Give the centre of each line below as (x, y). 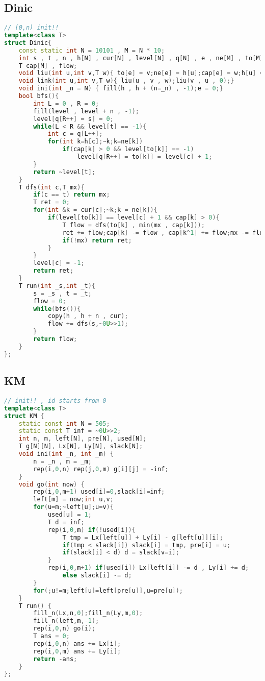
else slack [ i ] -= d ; (97, 576)
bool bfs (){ (39, 96)
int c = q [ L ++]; (75, 134)
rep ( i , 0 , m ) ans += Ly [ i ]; (77, 651)
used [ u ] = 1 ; (70, 515)
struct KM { (24, 416)
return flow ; (55, 339)
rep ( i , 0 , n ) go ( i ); (64, 629)
